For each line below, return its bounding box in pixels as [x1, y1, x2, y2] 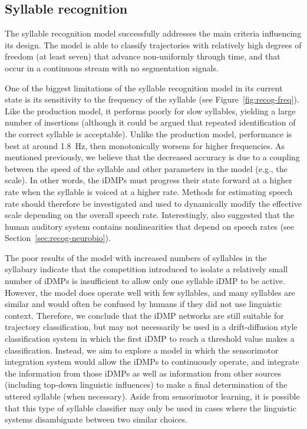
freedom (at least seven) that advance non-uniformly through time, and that [5, 50, 280, 62]
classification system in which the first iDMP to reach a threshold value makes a [5, 332, 295, 345]
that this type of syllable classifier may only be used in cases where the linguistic [5, 401, 296, 414]
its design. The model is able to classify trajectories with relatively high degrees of [5, 38, 302, 51]
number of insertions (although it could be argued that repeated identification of [5, 116, 296, 128]
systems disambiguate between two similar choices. [5, 413, 187, 425]
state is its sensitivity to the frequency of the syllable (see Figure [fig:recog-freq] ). [5, 93, 299, 105]
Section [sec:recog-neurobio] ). [5, 232, 111, 244]
